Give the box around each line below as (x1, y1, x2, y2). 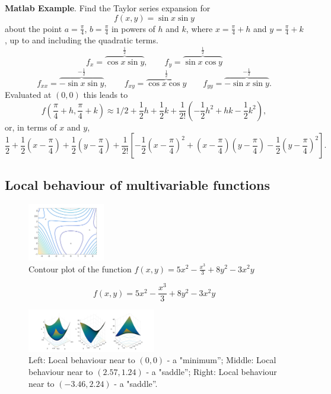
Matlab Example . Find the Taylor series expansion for (5, 2, 211, 14)
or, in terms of (5, 120, 57, 133)
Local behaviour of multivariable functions (5, 175, 270, 193)
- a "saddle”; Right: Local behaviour (146, 366, 277, 378)
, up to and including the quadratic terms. (5, 34, 158, 46)
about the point (5, 22, 62, 34)
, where (186, 22, 213, 34)
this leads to (83, 88, 128, 101)
